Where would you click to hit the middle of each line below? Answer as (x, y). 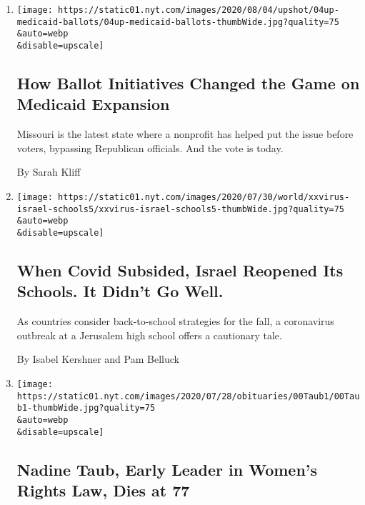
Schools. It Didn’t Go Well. (120, 291)
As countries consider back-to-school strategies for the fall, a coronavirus (175, 321)
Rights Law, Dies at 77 (103, 490)
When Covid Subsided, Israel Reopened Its (180, 270)
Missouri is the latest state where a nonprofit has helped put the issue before (185, 134)
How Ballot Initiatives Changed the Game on (188, 83)
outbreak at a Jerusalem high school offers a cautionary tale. (149, 335)
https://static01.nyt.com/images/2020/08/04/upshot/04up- (199, 10)
